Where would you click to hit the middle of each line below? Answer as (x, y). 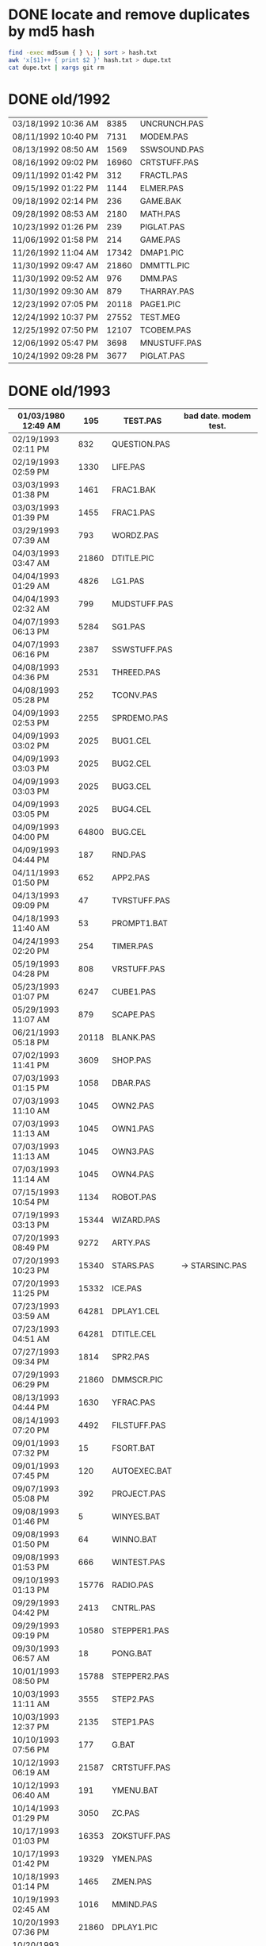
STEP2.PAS (133, 1699)
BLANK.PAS (134, 1037)
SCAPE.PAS (134, 1015)
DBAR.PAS (131, 1083)
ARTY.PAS (131, 1243)
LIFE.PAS (129, 467)
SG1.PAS (129, 627)
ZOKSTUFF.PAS (141, 1836)
